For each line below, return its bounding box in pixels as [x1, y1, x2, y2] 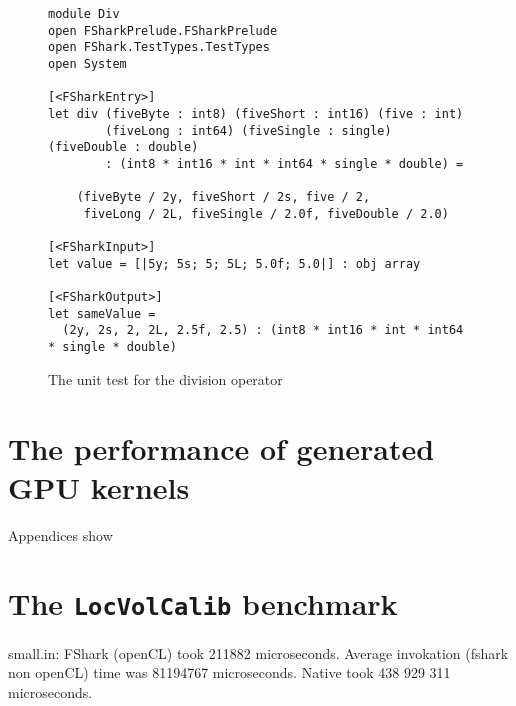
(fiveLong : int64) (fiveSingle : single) [105, 123, 392, 138]
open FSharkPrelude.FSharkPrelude [48, 23, 278, 38]
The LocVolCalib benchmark [8, 583, 398, 624]
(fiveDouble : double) [48, 140, 199, 155]
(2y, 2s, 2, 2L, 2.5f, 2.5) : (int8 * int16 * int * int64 [62, 323, 464, 338]
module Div [48, 7, 120, 21]
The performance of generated [8, 427, 435, 468]
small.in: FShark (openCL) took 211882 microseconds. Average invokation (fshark [8, 642, 509, 663]
